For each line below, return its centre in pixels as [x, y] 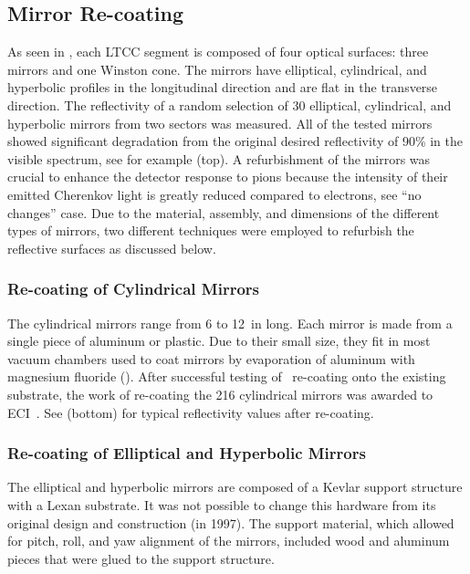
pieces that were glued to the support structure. [141, 558]
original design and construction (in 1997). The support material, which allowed [231, 522]
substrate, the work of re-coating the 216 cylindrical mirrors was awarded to [220, 394]
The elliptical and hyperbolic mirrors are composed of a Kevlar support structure [235, 487]
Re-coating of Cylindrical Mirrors [133, 289]
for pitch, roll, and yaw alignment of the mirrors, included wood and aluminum [229, 541]
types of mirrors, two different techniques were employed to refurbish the [211, 230]
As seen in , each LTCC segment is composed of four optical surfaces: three [218, 52]
